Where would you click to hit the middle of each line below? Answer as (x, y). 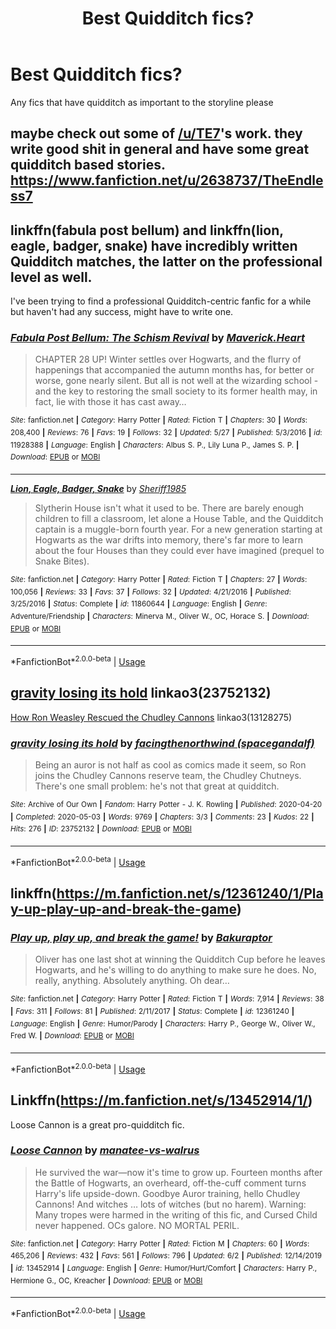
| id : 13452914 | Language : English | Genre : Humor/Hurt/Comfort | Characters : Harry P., (164, 1268)
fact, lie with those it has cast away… (110, 402)
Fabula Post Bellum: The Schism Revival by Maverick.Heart (157, 338)
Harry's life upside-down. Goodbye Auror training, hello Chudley (167, 1193)
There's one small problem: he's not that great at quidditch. (157, 786)
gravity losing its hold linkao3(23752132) (141, 693)
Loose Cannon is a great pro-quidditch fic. (97, 1124)
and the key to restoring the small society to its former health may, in (176, 391)
